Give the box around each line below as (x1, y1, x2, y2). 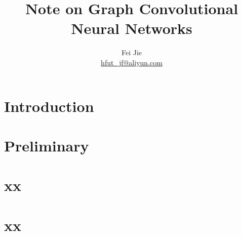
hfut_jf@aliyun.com (101, 57, 163, 67)
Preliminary (4, 135, 89, 155)
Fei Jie (121, 47, 142, 58)
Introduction (4, 95, 94, 116)
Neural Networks (71, 18, 192, 38)
